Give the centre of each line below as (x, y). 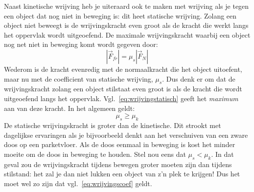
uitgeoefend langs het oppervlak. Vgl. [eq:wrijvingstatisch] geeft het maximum (121, 98)
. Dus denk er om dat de (199, 78)
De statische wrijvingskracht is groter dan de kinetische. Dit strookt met (113, 125)
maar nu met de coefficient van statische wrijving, (79, 78)
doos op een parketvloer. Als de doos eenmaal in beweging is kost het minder (120, 144)
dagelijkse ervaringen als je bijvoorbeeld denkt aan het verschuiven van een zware (126, 135)
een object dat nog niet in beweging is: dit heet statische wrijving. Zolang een (120, 15)
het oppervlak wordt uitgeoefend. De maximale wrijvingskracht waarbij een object (127, 34)
